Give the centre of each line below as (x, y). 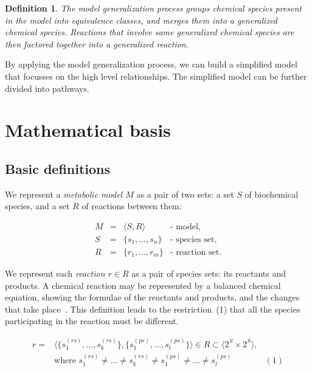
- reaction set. (196, 252)
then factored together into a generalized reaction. (97, 43)
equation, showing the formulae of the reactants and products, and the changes (152, 297)
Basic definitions (58, 168)
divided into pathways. (47, 88)
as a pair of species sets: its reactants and (209, 273)
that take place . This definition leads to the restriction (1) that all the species (153, 309)
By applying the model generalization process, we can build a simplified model (151, 64)
